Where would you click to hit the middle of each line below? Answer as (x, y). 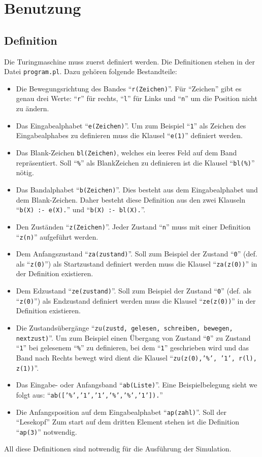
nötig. (25, 172)
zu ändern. (32, 108)
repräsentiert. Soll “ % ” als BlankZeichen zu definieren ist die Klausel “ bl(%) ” (135, 162)
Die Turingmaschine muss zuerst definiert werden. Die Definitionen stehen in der (129, 61)
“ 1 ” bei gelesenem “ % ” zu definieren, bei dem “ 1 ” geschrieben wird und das (132, 348)
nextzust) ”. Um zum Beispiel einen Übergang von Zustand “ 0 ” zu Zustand (133, 337)
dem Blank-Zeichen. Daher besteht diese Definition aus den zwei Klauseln (131, 199)
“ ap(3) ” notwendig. (46, 431)
